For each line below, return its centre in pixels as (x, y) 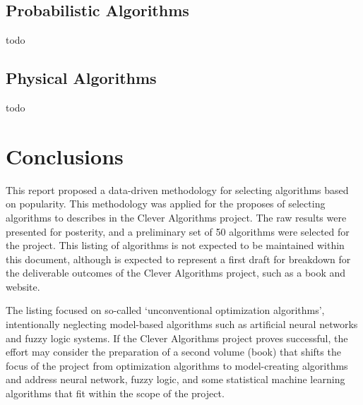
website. (23, 286)
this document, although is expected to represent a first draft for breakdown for (178, 259)
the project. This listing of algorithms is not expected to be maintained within (175, 245)
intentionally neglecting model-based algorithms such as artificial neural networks (182, 324)
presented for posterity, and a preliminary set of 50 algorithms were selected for (178, 231)
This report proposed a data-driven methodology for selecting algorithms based (177, 189)
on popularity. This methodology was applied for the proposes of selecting (166, 204)
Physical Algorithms (81, 78)
